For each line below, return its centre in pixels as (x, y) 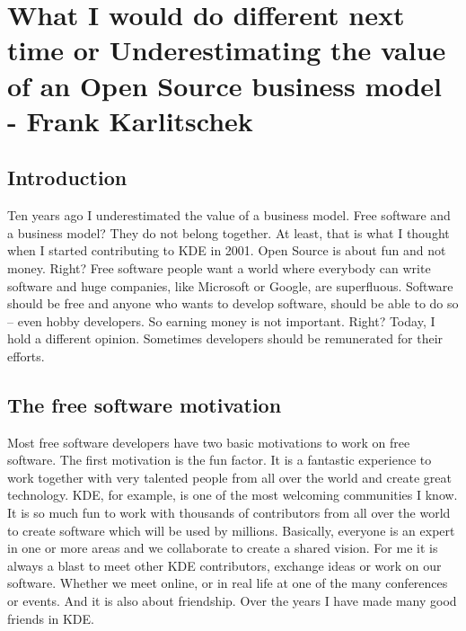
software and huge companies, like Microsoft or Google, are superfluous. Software (230, 285)
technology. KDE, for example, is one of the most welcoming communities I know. (233, 495)
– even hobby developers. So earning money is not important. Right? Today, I (221, 320)
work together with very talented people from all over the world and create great (229, 477)
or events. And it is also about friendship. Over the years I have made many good (232, 601)
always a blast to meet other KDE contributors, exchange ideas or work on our (224, 565)
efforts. (26, 355)
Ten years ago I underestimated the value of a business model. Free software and (229, 215)
